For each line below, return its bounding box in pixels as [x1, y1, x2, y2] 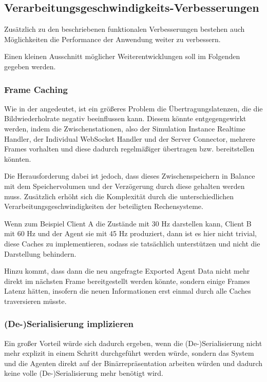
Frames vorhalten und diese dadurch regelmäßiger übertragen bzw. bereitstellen [4, 143, 255, 154]
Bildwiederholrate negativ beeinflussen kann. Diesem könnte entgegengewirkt [4, 113, 246, 124]
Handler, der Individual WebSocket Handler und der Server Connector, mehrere [4, 133, 255, 144]
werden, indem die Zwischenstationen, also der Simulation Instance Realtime [4, 123, 245, 133]
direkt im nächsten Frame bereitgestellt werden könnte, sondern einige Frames [4, 275, 250, 286]
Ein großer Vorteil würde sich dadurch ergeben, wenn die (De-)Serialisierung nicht [4, 337, 262, 348]
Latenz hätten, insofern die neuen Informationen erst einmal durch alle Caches [4, 285, 251, 296]
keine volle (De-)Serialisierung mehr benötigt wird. [4, 368, 164, 378]
